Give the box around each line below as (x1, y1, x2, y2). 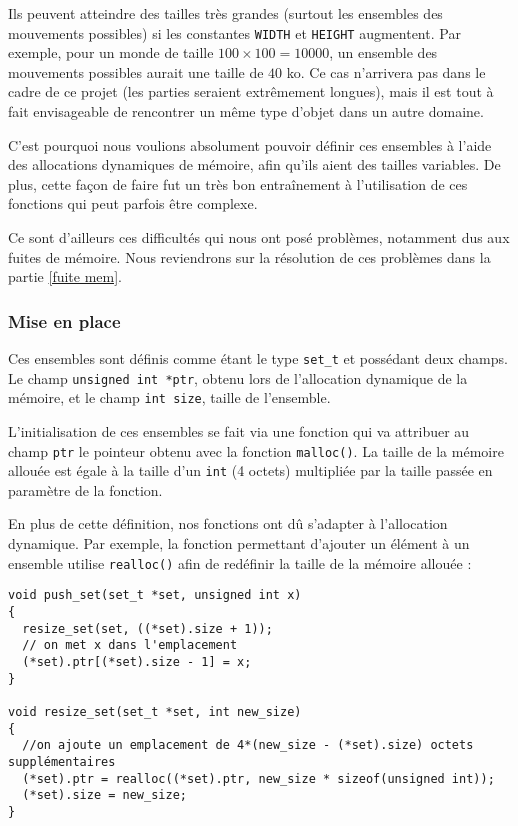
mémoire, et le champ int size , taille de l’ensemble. (8, 387, 331, 408)
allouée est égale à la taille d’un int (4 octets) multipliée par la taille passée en (8, 460, 493, 481)
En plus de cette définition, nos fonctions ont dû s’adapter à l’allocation (8, 513, 448, 534)
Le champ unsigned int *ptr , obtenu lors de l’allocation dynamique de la (8, 367, 468, 388)
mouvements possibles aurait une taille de (8, 61, 264, 82)
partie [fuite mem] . (8, 266, 123, 287)
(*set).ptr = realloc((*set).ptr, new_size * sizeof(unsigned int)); (22, 771, 495, 786)
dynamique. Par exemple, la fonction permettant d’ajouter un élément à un (8, 533, 470, 554)
